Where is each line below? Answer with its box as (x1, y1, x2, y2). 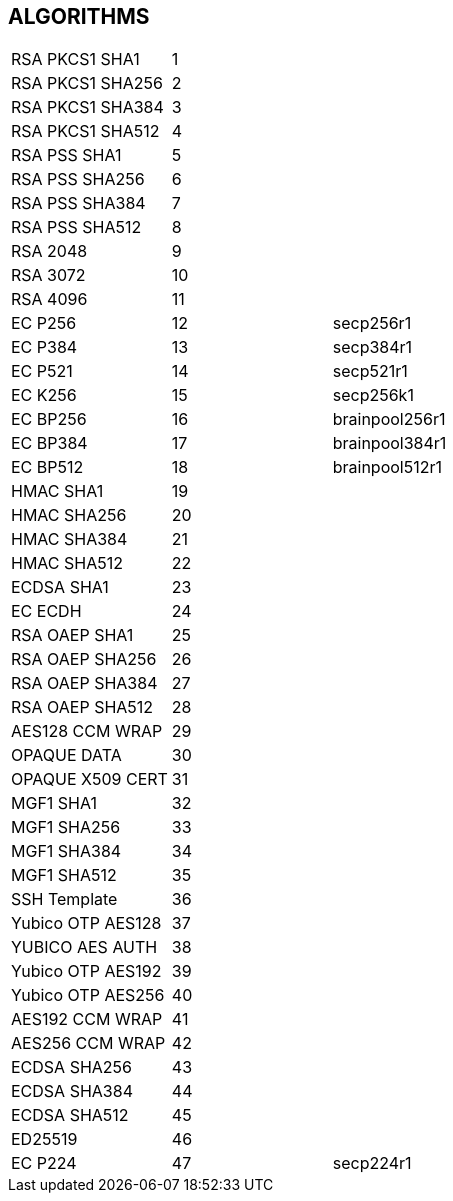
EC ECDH (11, 601, 82, 622)
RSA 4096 (11, 289, 88, 310)
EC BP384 (11, 433, 88, 454)
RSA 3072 (11, 265, 86, 286)
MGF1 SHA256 (11, 817, 121, 838)
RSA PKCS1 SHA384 (11, 97, 164, 118)
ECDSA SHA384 (11, 1081, 133, 1102)
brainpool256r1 (332, 409, 446, 430)
